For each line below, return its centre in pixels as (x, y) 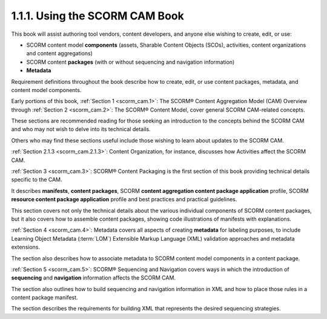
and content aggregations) (60, 53)
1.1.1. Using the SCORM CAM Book (97, 16)
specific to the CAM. (37, 180)
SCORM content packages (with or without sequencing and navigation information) (130, 62)
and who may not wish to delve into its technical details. (81, 129)
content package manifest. (45, 298)
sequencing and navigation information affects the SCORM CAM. (93, 278)
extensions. (26, 247)
